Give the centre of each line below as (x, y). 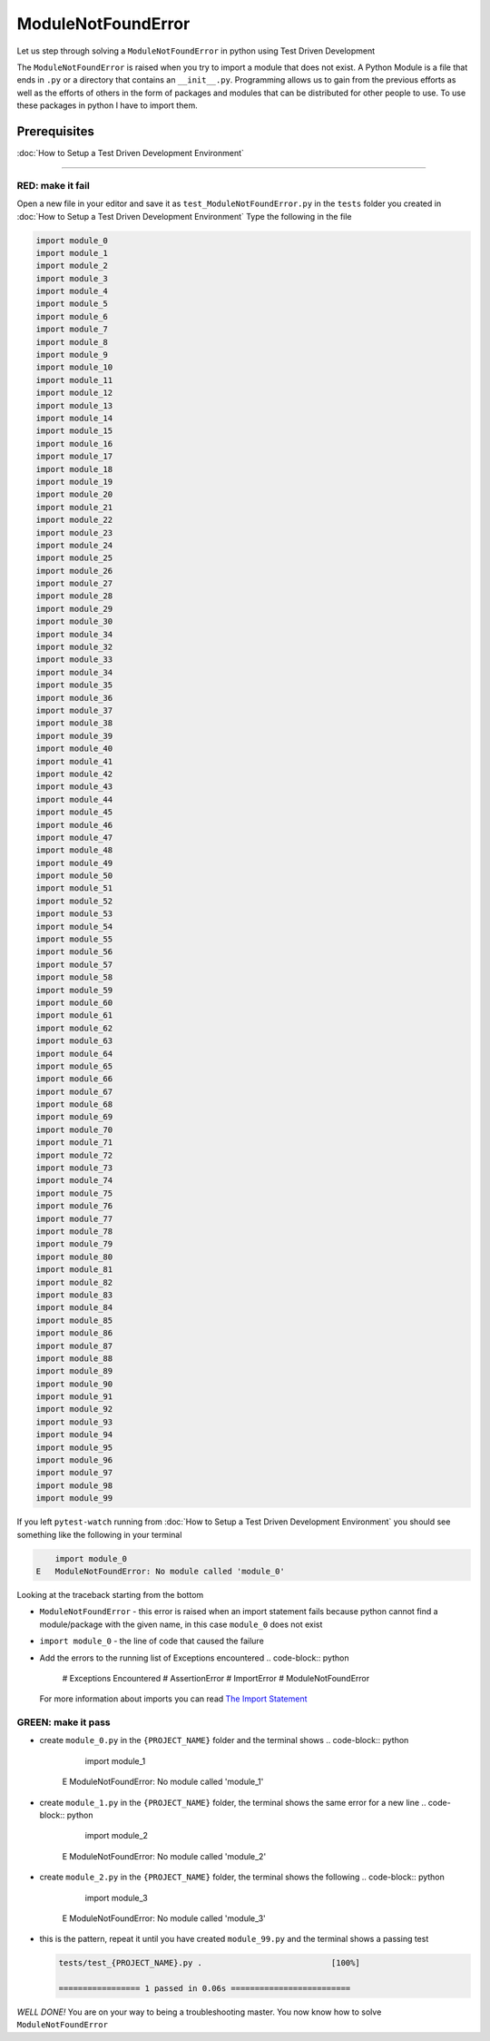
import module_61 (74, 1016)
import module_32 (74, 647)
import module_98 (74, 1485)
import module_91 (74, 1397)
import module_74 (74, 1181)
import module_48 (74, 850)
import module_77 (74, 1218)
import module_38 (74, 723)
